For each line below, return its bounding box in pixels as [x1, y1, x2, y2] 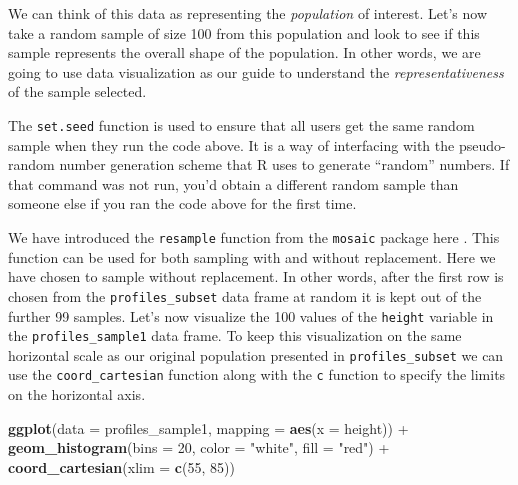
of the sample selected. [8, 81, 147, 102]
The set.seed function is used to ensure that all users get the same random [8, 114, 475, 135]
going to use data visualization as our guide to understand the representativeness [8, 61, 504, 82]
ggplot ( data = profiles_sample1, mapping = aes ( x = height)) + [8, 417, 409, 438]
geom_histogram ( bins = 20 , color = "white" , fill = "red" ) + [8, 437, 390, 458]
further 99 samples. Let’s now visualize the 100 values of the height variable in [8, 305, 494, 326]
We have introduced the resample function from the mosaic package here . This [8, 227, 500, 247]
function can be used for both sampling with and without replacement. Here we [8, 246, 496, 267]
